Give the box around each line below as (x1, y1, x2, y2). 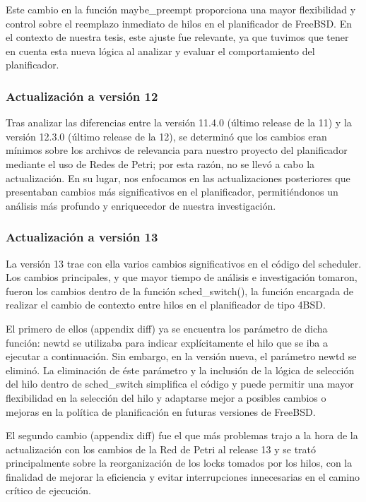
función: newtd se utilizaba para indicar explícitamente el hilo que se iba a (6, 335, 329, 349)
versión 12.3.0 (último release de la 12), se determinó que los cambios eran (6, 129, 327, 143)
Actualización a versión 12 (6, 87, 158, 104)
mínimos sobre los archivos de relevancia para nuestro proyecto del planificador (6, 143, 348, 157)
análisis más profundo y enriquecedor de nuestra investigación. (6, 198, 276, 213)
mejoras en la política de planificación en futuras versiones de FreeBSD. (6, 404, 316, 419)
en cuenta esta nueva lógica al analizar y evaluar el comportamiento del (6, 43, 315, 58)
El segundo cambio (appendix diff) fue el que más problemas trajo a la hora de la (6, 428, 358, 443)
